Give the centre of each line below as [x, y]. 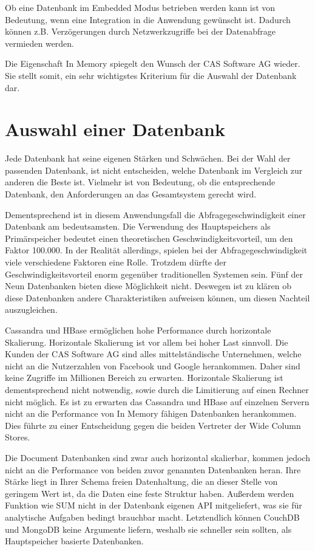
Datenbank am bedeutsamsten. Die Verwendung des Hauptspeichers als [138, 226]
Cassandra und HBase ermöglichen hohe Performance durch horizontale [138, 330]
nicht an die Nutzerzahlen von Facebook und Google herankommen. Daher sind [153, 365]
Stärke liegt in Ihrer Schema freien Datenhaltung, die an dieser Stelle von [141, 481]
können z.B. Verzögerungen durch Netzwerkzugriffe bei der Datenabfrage [140, 31]
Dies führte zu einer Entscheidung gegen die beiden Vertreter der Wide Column [153, 425]
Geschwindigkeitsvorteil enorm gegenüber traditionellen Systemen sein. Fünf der [154, 274]
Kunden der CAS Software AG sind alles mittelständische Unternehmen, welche [153, 354]
